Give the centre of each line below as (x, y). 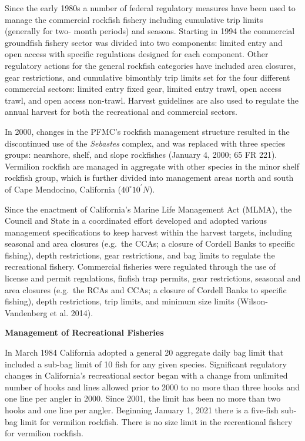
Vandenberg (26, 312)
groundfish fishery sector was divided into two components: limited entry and (144, 42)
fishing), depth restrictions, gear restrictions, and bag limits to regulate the (140, 255)
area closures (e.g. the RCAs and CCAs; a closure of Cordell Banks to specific (146, 289)
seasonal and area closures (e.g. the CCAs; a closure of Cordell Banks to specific (150, 243)
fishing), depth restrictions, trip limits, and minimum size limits (120, 301)
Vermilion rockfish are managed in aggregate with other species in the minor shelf (152, 166)
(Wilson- (252, 301)
